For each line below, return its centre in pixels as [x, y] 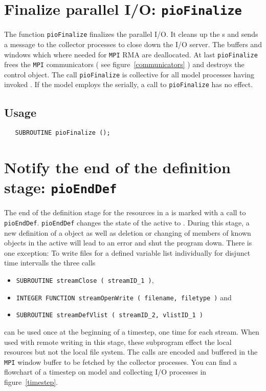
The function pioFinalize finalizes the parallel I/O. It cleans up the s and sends [131, 34]
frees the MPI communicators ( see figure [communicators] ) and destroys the [124, 64]
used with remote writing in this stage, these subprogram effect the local [118, 342]
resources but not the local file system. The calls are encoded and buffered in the [131, 352]
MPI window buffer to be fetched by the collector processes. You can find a [121, 362]
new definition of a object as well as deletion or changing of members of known [128, 232]
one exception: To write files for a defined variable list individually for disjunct [127, 252]
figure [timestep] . [31, 382]
